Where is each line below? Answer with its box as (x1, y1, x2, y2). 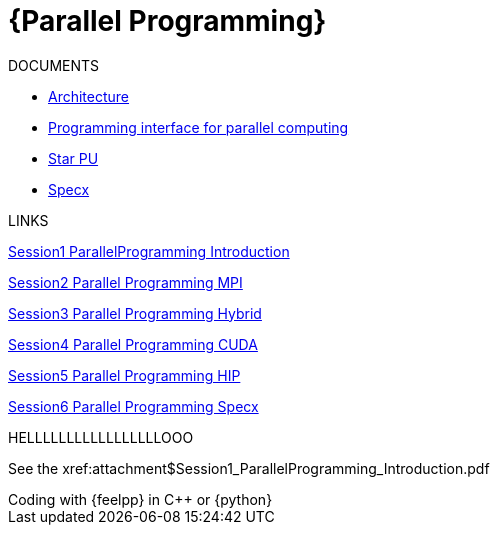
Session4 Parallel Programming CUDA (8, 335, 258, 353)
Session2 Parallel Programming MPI (8, 273, 243, 291)
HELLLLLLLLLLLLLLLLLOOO (8, 428, 194, 446)
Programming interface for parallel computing (48, 118, 349, 136)
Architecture (48, 87, 130, 105)
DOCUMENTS (8, 56, 100, 74)
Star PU (48, 149, 99, 167)
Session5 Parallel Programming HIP (8, 366, 241, 384)
